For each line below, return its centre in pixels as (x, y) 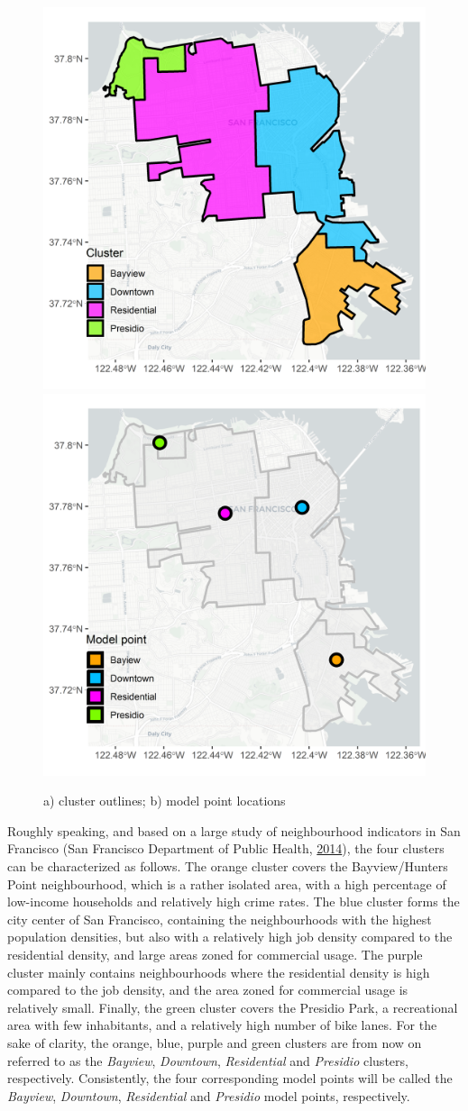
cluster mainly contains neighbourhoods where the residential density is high (219, 972)
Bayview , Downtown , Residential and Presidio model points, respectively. (209, 1095)
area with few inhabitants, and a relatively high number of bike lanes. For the (222, 1025)
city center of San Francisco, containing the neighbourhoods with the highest (220, 919)
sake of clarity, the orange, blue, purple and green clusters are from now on (215, 1042)
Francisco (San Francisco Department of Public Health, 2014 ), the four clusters (226, 848)
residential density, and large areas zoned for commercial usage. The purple (215, 954)
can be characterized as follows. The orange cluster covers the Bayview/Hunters (228, 865)
